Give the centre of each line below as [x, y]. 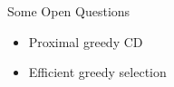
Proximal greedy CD [86, 41]
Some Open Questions [69, 11]
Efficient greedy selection [97, 72]
